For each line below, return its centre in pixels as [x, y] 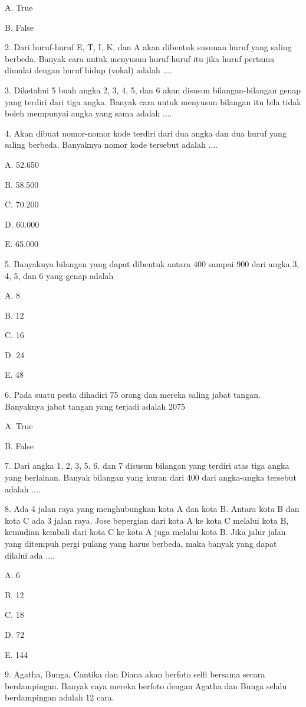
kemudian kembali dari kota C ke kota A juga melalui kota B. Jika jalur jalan [145, 532]
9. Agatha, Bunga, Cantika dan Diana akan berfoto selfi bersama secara [135, 674]
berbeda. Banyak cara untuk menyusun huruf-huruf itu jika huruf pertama [140, 58]
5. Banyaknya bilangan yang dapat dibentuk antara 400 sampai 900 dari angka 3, [152, 263]
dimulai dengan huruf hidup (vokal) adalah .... [89, 70]
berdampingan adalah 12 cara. [60, 697]
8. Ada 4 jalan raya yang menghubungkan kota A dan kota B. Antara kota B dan [152, 509]
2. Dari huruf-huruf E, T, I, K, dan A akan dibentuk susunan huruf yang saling [148, 47]
